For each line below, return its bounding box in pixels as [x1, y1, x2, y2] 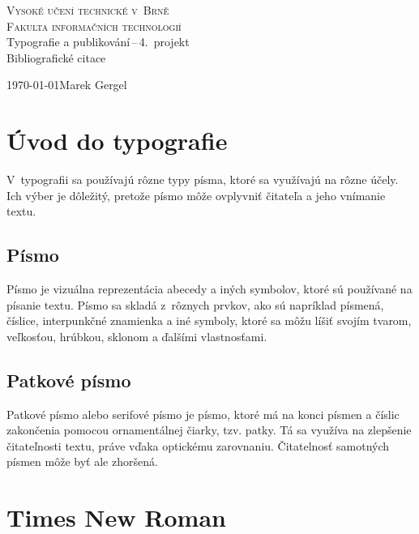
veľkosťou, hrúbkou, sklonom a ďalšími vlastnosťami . [6, 327, 267, 344]
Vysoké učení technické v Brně [6, 2, 169, 18]
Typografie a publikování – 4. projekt [6, 33, 190, 50]
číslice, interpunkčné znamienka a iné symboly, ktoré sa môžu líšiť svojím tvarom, [6, 312, 412, 329]
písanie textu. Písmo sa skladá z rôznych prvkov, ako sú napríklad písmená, [6, 296, 384, 313]
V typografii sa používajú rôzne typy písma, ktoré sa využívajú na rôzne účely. [6, 171, 399, 188]
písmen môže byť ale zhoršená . [6, 453, 158, 470]
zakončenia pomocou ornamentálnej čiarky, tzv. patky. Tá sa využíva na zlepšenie [6, 421, 412, 438]
